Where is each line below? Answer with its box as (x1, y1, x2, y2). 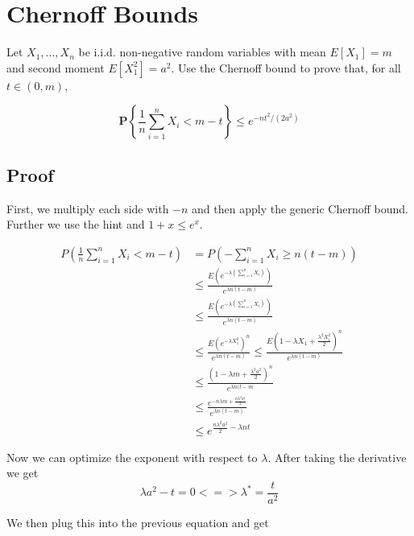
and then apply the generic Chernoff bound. (192, 200, 408, 216)
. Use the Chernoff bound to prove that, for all (171, 59, 401, 76)
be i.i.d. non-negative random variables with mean (78, 43, 326, 60)
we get (6, 464, 39, 481)
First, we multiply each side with (6, 200, 169, 216)
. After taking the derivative (267, 448, 407, 465)
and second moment (6, 59, 105, 76)
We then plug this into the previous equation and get (6, 513, 269, 530)
